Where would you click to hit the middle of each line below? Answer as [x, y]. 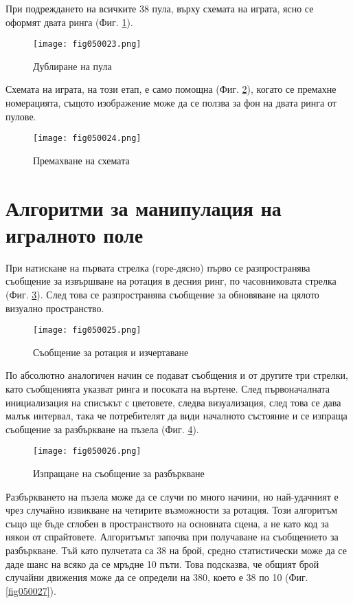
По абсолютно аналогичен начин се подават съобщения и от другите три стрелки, [177, 375]
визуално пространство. [55, 308]
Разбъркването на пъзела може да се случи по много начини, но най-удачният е [172, 496]
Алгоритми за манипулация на [144, 207]
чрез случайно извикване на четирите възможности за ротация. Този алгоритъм [172, 510]
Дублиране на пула [72, 66]
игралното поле [75, 234]
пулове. [21, 116]
